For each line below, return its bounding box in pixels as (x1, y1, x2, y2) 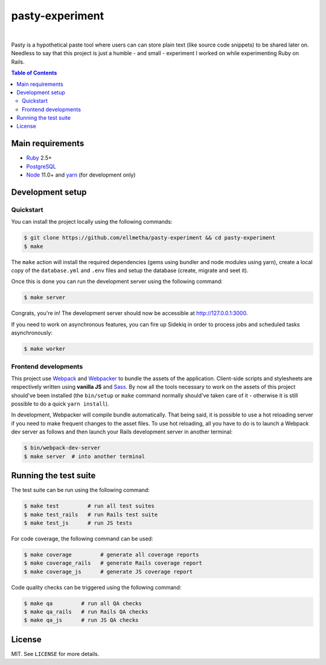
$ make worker (24, 345, 66, 352)
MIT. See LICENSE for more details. (11, 650, 100, 657)
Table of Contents (11, 70, 57, 77)
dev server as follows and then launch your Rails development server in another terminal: (11, 428, 233, 435)
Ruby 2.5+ (26, 154, 53, 161)
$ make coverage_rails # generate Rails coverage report (24, 560, 202, 566)
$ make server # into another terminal (24, 453, 145, 459)
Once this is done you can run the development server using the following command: (11, 278, 223, 285)
